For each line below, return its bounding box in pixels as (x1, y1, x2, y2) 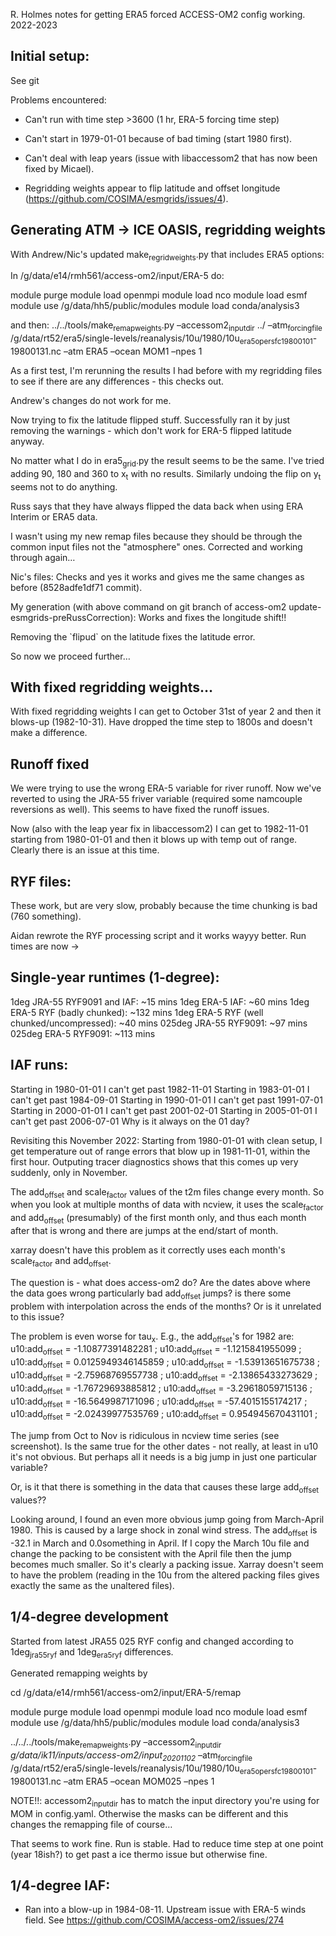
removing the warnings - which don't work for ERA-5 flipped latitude (10, 425, 292, 437)
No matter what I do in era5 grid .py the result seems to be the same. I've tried (10, 455, 325, 469)
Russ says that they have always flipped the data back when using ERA (10, 500, 304, 512)
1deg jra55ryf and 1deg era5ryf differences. (10, 1645, 174, 1660)
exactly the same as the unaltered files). (10, 1579, 175, 1591)
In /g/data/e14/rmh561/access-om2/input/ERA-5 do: (10, 270, 225, 282)
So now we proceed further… (10, 650, 131, 662)
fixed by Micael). (24, 162, 95, 174)
